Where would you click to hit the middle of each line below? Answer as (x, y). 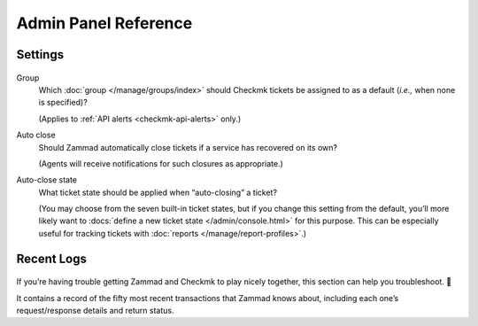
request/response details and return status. (95, 311)
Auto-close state (46, 180)
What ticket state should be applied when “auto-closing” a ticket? (158, 192)
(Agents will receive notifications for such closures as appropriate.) (161, 163)
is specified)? (63, 103)
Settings (40, 54)
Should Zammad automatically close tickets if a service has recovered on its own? (188, 147)
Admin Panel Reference (104, 23)
